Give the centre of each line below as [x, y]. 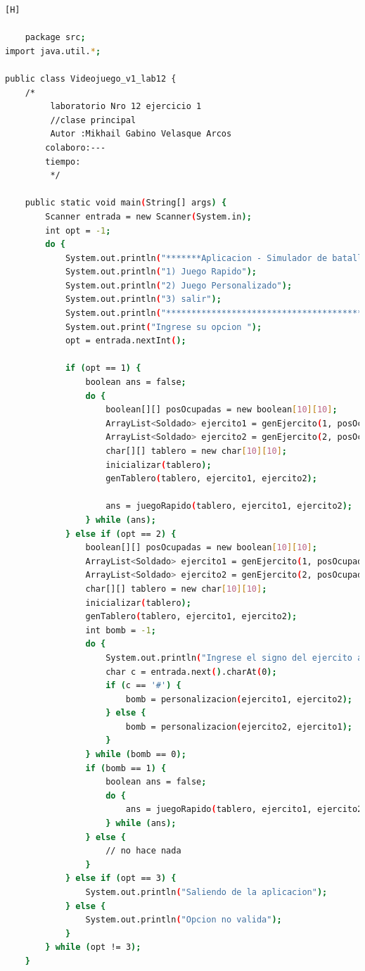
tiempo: [63, 161]
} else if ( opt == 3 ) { [121, 878]
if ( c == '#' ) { [143, 686]
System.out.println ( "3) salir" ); [143, 299]
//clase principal [93, 120]
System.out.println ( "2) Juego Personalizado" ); [179, 285]
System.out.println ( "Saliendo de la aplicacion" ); [206, 892]
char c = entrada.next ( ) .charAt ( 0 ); [191, 672]
